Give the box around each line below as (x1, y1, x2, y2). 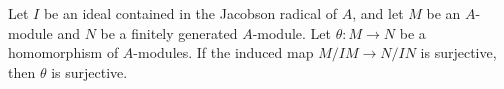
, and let (352, 3, 404, 23)
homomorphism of (8, 42, 119, 63)
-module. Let (252, 22, 331, 43)
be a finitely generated (100, 22, 238, 43)
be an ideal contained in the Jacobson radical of (43, 3, 338, 23)
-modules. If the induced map (133, 42, 314, 63)
